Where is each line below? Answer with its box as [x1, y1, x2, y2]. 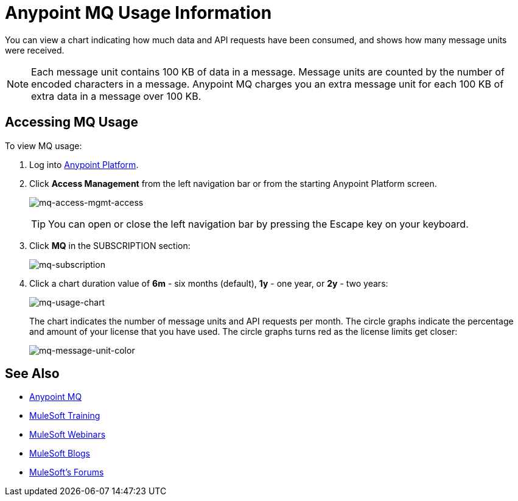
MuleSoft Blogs [29, 448, 90, 459]
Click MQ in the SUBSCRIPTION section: [29, 240, 191, 251]
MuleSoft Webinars [29, 429, 106, 440]
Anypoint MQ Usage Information [5, 2, 272, 23]
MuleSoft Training [29, 410, 100, 421]
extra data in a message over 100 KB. [31, 89, 201, 102]
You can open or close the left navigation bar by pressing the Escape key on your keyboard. [48, 217, 469, 230]
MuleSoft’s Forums [29, 467, 104, 478]
